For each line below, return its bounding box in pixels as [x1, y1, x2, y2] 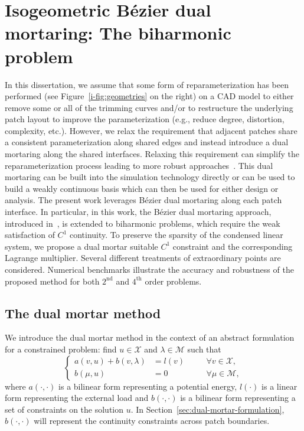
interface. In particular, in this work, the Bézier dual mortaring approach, [5, 205, 272, 218]
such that [187, 342, 221, 355]
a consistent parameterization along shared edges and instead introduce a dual [5, 136, 289, 148]
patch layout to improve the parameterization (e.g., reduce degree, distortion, [5, 113, 285, 125]
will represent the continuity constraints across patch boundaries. [34, 414, 270, 427]
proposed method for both [5, 275, 100, 287]
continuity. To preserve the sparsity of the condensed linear [69, 228, 283, 241]
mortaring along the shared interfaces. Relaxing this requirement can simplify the [5, 148, 299, 160]
